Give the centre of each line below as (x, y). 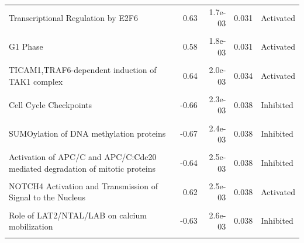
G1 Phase (26, 46)
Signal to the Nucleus (47, 197)
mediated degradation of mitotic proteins (82, 168)
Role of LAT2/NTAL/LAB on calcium (78, 215)
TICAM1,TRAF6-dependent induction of (83, 70)
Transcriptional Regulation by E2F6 (73, 17)
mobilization (31, 226)
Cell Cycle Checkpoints (51, 104)
